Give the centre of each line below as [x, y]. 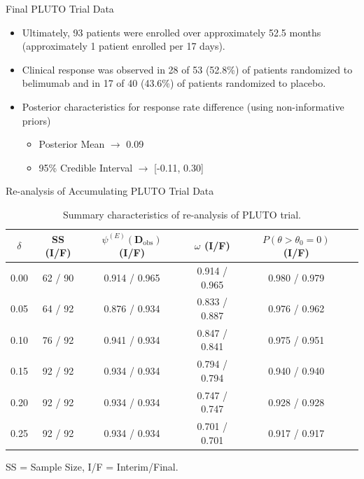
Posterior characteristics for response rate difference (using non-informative [183, 106]
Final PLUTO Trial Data [60, 8]
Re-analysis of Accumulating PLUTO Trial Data [110, 191]
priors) [36, 120]
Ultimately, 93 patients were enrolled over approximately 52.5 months [171, 32]
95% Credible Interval [86, 167]
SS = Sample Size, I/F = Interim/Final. [92, 466]
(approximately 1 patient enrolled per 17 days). [124, 46]
